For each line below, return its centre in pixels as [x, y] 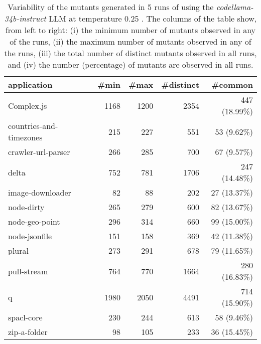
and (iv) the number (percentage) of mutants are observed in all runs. [130, 64]
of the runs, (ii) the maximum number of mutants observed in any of [130, 41]
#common [232, 84]
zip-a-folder [28, 332]
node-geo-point [34, 221]
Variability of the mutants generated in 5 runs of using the [111, 7]
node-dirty [26, 207]
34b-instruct [25, 18]
